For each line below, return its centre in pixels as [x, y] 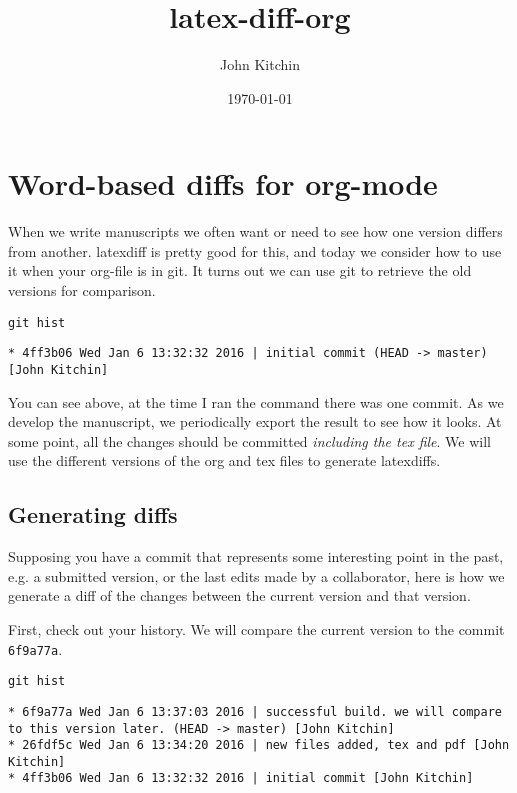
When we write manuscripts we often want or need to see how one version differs [255, 231]
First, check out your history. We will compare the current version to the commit [256, 628]
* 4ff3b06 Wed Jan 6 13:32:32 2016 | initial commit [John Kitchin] [241, 778]
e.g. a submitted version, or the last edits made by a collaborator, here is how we [256, 575]
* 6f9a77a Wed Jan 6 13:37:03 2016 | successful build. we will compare [255, 711]
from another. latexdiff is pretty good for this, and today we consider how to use [255, 250]
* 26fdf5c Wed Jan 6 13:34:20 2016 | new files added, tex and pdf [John [259, 745]
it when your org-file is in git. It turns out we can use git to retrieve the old [240, 270]
